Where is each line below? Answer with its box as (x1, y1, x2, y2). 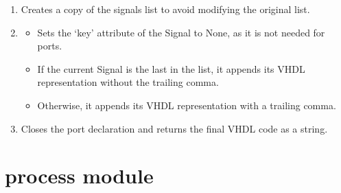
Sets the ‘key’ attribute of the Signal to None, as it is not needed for (37, 25, 325, 39)
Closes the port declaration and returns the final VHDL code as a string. (21, 121, 328, 135)
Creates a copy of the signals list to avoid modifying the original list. (21, 2, 310, 16)
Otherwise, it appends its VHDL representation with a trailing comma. (37, 98, 336, 112)
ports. (37, 38, 62, 53)
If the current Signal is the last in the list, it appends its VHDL (37, 61, 305, 76)
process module (5, 161, 154, 190)
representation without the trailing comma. (37, 75, 219, 89)
